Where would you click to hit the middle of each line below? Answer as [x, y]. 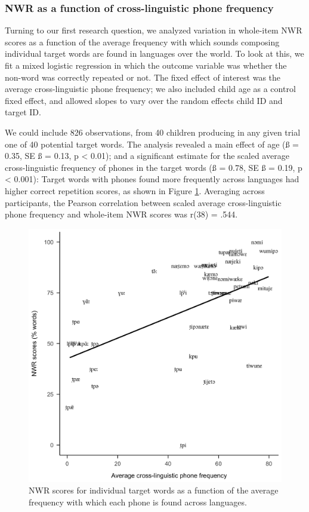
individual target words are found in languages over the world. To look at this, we [154, 53]
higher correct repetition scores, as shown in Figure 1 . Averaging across [135, 190]
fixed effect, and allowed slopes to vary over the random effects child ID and [144, 100]
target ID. [23, 112]
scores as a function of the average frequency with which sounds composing [142, 42]
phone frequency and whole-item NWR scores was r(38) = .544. [121, 214]
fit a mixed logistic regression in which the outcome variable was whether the [146, 65]
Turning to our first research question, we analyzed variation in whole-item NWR [154, 30]
